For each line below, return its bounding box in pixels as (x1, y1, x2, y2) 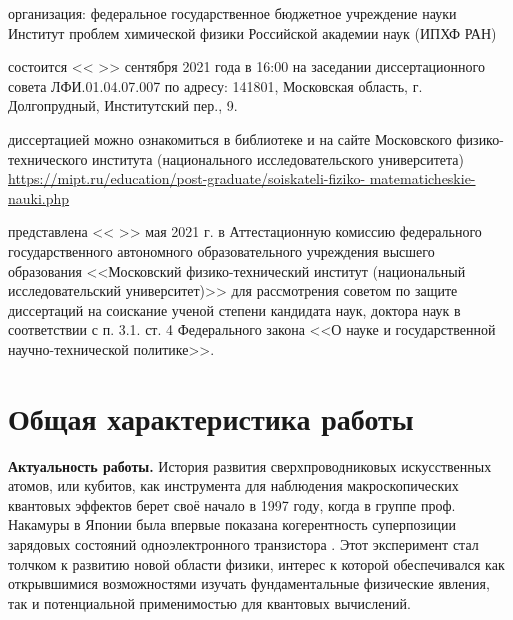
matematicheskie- (369, 168, 476, 189)
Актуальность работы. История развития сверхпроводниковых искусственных (8, 455, 492, 476)
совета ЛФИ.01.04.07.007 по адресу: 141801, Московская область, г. (8, 75, 423, 96)
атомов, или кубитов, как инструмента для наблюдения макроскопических (8, 475, 459, 496)
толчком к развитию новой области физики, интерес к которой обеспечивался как (8, 553, 505, 574)
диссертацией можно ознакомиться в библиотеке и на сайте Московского (8, 128, 452, 149)
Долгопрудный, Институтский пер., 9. (8, 95, 238, 116)
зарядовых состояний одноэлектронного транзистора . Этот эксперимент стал (8, 534, 479, 554)
